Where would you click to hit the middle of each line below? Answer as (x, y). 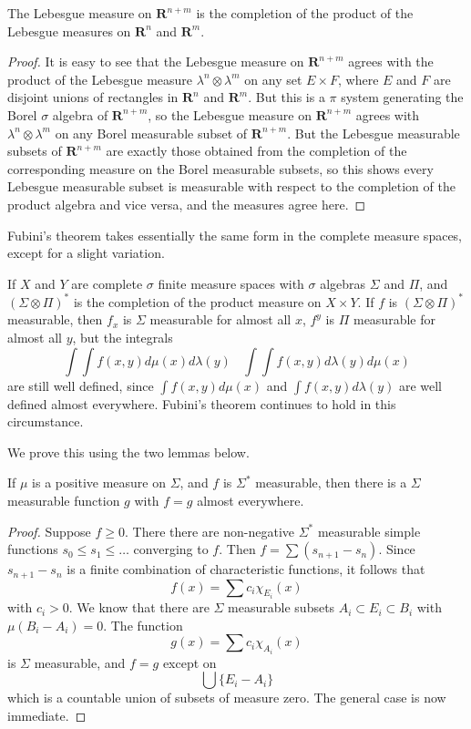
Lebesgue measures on (69, 31)
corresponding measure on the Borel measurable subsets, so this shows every (220, 168)
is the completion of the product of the (305, 13)
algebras (343, 283)
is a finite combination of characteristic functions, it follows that (246, 569)
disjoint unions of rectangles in (93, 97)
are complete (107, 283)
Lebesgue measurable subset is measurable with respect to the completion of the (231, 186)
